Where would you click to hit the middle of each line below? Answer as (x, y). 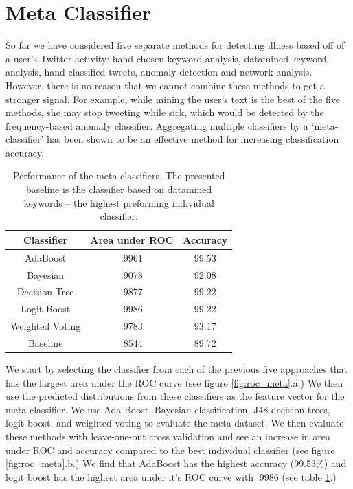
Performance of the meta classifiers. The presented (119, 175)
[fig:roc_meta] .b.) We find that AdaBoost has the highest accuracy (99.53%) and (176, 463)
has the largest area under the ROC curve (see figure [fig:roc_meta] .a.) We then (174, 382)
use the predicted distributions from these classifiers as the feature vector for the (175, 396)
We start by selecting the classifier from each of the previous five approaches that (177, 369)
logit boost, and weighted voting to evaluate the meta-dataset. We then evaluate (175, 423)
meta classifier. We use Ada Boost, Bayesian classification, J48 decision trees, (168, 409)
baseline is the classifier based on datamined (119, 189)
